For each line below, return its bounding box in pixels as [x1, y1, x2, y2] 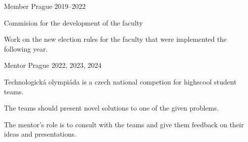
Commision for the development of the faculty [4, 17, 143, 28]
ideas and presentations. [4, 129, 76, 139]
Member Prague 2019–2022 [4, 1, 86, 11]
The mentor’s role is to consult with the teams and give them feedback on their [4, 119, 244, 129]
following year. [4, 43, 48, 54]
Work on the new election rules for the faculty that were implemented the [4, 34, 227, 44]
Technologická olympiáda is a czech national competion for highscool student [4, 76, 237, 86]
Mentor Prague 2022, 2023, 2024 [4, 60, 102, 70]
